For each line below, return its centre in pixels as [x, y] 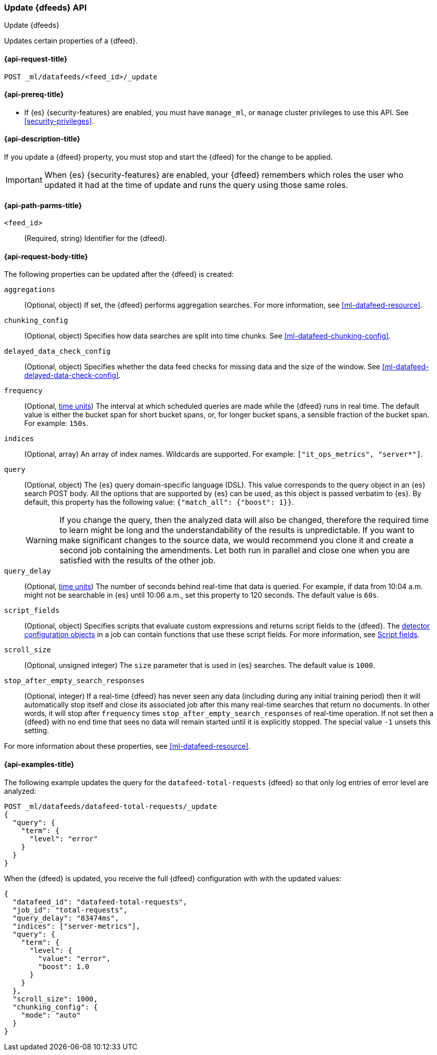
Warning [42, 540]
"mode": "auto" [51, 1015]
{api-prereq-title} [34, 94]
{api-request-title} [36, 59]
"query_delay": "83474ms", [66, 918]
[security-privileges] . [59, 121]
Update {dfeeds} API [45, 8]
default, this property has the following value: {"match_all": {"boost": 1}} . [159, 502]
